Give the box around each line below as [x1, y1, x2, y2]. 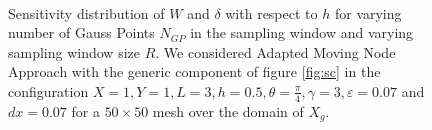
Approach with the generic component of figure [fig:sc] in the [8, 61, 381, 82]
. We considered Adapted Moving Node [155, 41, 396, 62]
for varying [334, 2, 402, 23]
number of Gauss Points [8, 22, 155, 43]
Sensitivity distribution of [8, 2, 165, 23]
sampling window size [8, 41, 140, 62]
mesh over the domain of [152, 100, 304, 121]
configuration [8, 80, 89, 101]
